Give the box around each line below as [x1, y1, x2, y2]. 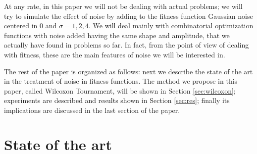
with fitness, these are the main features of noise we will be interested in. [4, 49, 225, 59]
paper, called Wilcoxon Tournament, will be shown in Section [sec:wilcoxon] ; [4, 85, 236, 96]
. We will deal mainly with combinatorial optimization [89, 20, 254, 31]
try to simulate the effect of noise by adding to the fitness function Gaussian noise [4, 10, 253, 21]
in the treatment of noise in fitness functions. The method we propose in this [4, 76, 238, 86]
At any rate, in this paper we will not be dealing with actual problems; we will [4, 1, 243, 11]
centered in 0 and [4, 20, 57, 31]
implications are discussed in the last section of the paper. [4, 104, 180, 115]
